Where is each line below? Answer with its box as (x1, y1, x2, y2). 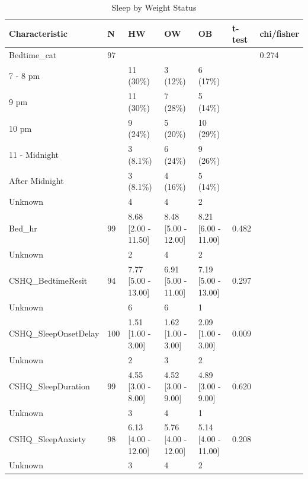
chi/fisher (259, 27, 299, 40)
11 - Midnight (9, 148, 59, 160)
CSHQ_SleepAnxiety (9, 433, 86, 445)
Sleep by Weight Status (111, 1, 197, 13)
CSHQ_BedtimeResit (9, 274, 88, 287)
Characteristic (9, 27, 68, 40)
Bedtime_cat (9, 49, 57, 61)
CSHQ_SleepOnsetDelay (9, 327, 100, 340)
